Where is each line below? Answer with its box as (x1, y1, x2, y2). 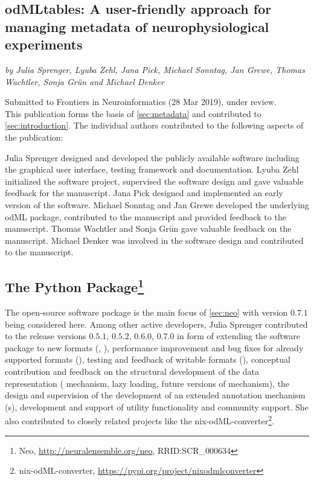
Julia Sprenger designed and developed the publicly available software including (5, 151, 300, 164)
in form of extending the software (177, 330, 301, 342)
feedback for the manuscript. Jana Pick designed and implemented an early (5, 186, 283, 199)
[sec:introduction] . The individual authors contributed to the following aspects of (5, 119, 304, 132)
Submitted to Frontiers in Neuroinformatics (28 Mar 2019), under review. (5, 95, 277, 108)
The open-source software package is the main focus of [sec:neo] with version (5, 306, 288, 319)
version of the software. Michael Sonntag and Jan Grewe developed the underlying (5, 198, 309, 211)
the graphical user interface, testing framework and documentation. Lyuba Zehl (5, 163, 299, 176)
